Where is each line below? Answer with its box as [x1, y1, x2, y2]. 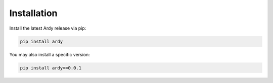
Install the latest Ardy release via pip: [9, 25, 86, 31]
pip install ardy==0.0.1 [20, 65, 82, 70]
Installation [9, 8, 58, 19]
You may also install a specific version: [9, 51, 90, 57]
